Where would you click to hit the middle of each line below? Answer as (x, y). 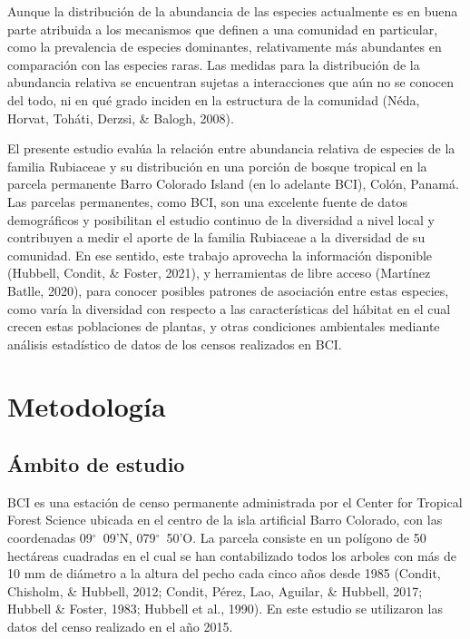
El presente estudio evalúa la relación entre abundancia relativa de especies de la (231, 148)
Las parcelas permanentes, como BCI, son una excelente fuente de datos (207, 201)
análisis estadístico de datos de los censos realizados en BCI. (175, 344)
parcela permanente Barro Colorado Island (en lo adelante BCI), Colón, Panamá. (233, 184)
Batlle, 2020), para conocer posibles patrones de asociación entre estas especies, (228, 290)
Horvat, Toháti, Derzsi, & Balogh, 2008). (121, 118)
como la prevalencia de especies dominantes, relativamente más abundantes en (225, 47)
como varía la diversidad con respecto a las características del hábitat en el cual (229, 308)
